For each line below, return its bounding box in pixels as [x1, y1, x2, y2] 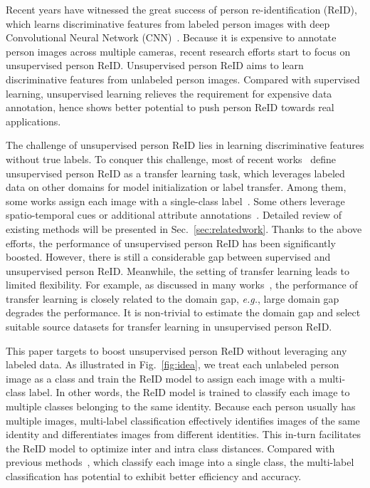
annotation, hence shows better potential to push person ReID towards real [6, 100, 334, 115]
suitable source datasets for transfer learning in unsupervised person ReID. [6, 319, 332, 334]
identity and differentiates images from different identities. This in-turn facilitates [6, 427, 361, 442]
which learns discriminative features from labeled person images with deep [6, 16, 330, 31]
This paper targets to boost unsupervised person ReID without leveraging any [6, 343, 347, 358]
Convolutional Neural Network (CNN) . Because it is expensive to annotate [6, 30, 337, 45]
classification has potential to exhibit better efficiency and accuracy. [6, 469, 302, 483]
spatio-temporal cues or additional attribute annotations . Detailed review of [6, 207, 342, 222]
